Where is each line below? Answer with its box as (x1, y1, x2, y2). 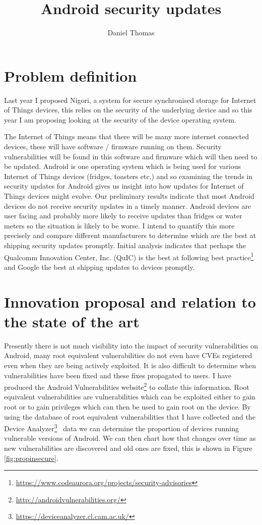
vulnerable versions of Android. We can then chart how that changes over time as (4, 433, 256, 443)
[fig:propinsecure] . (4, 452, 58, 463)
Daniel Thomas (107, 27, 155, 38)
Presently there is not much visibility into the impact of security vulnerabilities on (4, 340, 258, 351)
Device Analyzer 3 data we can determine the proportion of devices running (4, 422, 239, 433)
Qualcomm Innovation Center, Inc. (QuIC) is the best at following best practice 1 (4, 250, 254, 262)
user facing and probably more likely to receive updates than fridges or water (4, 210, 242, 221)
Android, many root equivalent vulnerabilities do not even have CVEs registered (4, 350, 252, 361)
